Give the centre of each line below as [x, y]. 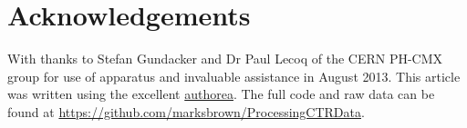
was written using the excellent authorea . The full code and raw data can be [221, 94]
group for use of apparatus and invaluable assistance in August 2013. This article [234, 76]
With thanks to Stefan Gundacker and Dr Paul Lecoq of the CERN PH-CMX [225, 59]
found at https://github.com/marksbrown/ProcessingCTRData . [186, 111]
